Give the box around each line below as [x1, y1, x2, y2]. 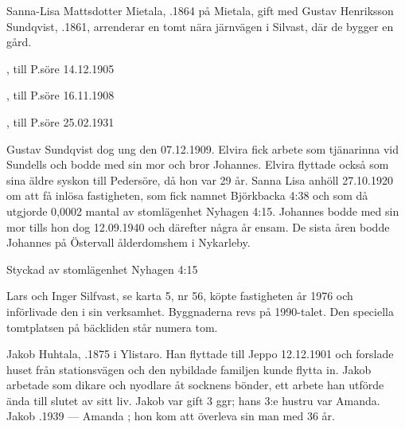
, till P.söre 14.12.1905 [6, 60, 115, 76]
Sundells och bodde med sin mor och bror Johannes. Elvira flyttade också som [6, 156, 389, 173]
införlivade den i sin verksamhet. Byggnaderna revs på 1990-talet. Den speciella [6, 302, 394, 319]
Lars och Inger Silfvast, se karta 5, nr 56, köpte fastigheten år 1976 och [6, 287, 353, 304]
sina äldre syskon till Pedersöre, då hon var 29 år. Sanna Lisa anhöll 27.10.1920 [6, 171, 393, 188]
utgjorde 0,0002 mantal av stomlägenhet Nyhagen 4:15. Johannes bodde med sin [6, 202, 399, 219]
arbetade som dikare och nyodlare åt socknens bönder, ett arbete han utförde [6, 376, 384, 393]
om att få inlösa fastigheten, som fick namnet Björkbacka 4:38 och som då [6, 187, 368, 204]
